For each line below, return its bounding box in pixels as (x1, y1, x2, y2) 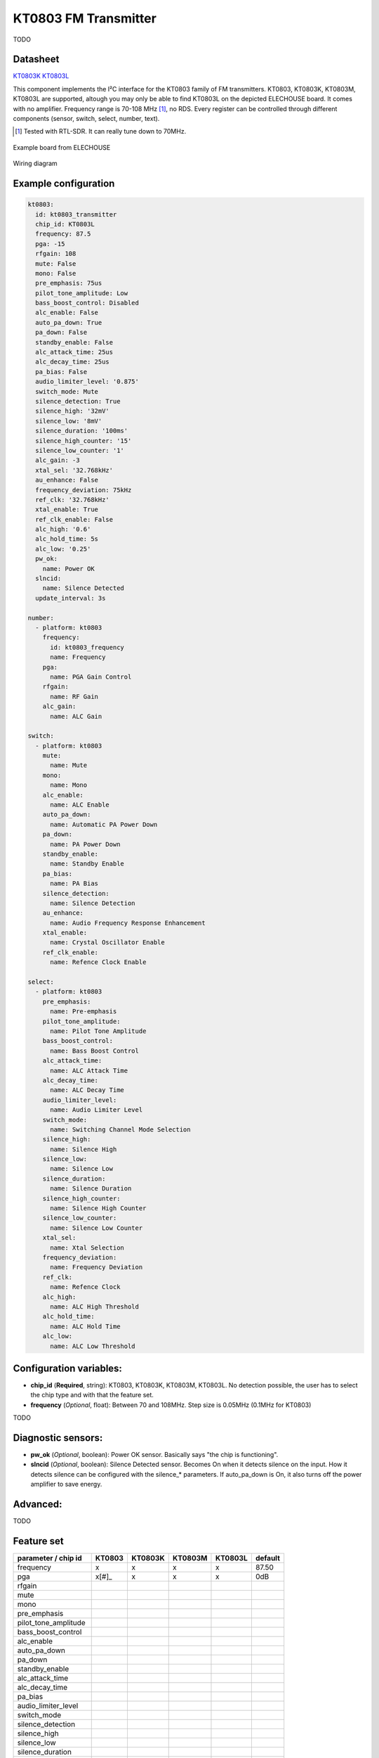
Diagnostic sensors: (13, 1432, 103, 1444)
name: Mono (50, 781, 88, 789)
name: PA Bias (50, 880, 98, 887)
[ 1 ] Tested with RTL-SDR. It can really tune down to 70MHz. (15, 127, 187, 136)
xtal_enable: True (35, 506, 98, 513)
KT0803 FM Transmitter (13, 11, 157, 26)
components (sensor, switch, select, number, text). (13, 115, 160, 123)
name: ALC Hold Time (50, 1322, 121, 1330)
